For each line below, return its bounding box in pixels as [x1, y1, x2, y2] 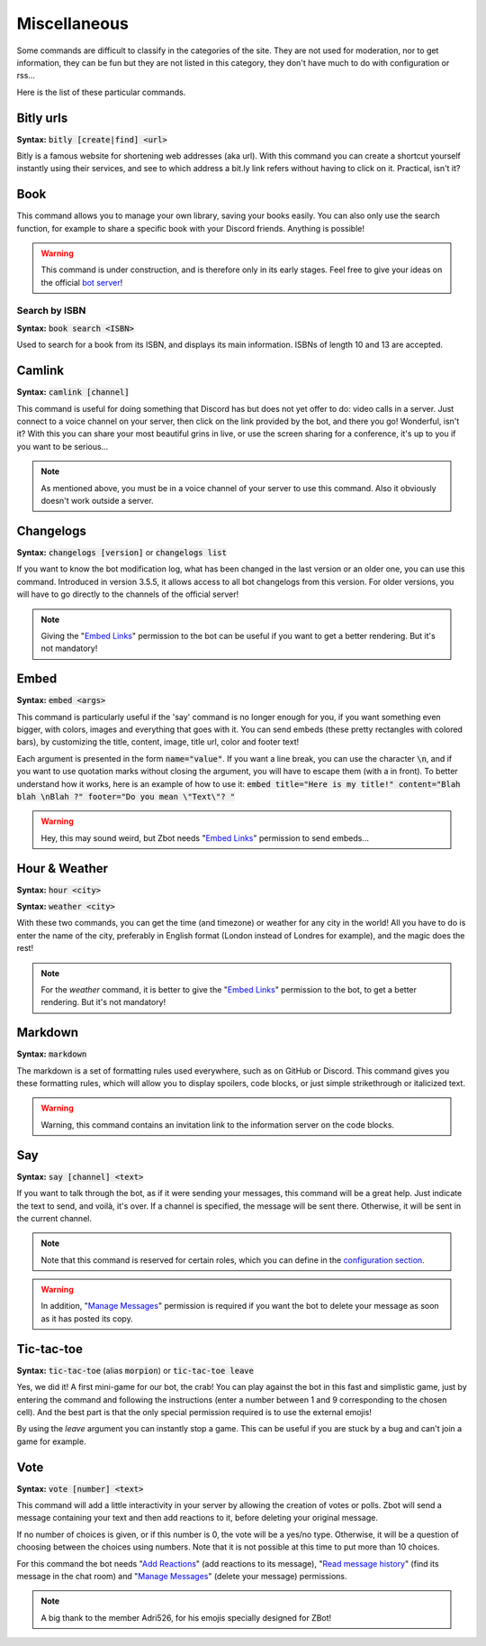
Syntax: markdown [16, 1048, 87, 1059]
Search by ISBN [16, 304, 86, 316]
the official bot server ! [40, 277, 123, 288]
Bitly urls [16, 110, 68, 125]
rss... [16, 70, 36, 81]
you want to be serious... [16, 441, 109, 452]
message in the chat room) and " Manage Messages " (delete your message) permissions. [16, 1570, 347, 1581]
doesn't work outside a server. [40, 496, 154, 507]
